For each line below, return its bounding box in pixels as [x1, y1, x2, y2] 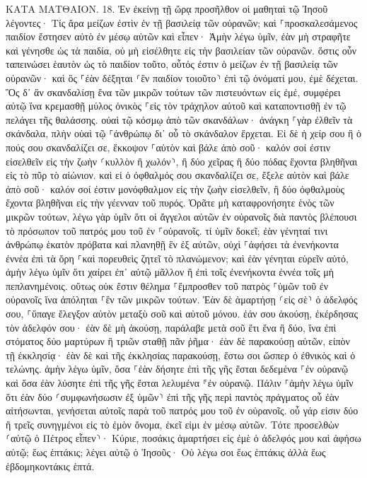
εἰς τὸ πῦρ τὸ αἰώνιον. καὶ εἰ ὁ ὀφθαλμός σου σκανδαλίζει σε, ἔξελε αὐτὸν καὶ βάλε [6, 168, 349, 182]
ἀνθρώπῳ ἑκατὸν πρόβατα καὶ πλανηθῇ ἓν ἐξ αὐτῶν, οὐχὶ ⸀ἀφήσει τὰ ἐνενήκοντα [6, 237, 339, 252]
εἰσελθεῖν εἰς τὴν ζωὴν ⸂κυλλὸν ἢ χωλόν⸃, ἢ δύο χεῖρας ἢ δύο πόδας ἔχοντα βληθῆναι [6, 153, 358, 168]
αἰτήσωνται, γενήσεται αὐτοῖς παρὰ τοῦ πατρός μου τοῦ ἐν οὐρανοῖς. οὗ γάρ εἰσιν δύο [6, 403, 359, 418]
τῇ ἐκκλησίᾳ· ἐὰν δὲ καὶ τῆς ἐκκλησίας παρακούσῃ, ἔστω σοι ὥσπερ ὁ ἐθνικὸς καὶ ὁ [6, 347, 356, 362]
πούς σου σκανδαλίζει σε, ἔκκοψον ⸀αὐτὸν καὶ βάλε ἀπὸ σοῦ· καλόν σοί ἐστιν [6, 139, 331, 154]
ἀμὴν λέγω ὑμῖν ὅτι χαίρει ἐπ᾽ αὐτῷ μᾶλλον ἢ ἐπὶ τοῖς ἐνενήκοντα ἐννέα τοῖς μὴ [6, 264, 334, 279]
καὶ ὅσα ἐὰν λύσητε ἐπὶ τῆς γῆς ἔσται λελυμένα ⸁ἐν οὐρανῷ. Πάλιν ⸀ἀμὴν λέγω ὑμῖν [6, 375, 354, 390]
